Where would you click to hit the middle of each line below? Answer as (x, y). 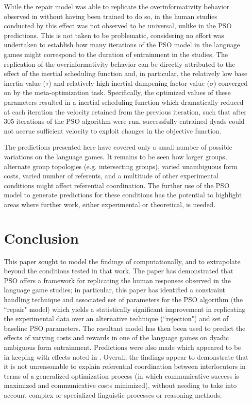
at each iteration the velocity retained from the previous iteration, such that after (125, 111)
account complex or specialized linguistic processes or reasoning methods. (113, 394)
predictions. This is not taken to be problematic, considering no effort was (114, 35)
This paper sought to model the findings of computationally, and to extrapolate (122, 261)
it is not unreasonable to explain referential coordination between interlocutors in (125, 366)
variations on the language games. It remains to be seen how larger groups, (116, 156)
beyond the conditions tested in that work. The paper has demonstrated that (119, 271)
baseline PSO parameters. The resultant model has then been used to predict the (125, 328)
